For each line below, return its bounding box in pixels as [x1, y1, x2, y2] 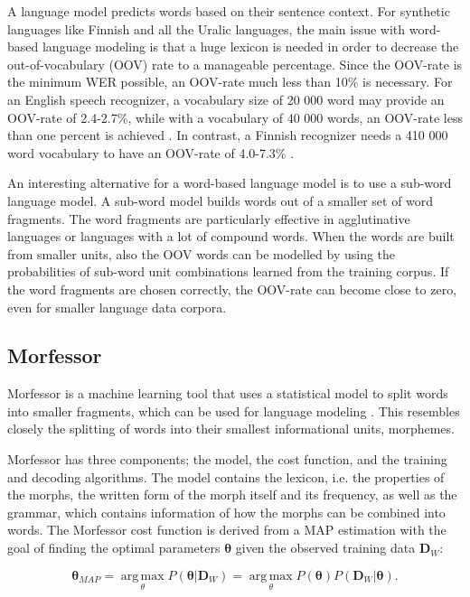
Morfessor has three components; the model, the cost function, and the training [7, 450, 447, 469]
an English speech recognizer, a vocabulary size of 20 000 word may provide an [7, 89, 445, 108]
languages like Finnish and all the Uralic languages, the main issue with [7, 19, 406, 38]
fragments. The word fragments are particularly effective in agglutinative [7, 209, 410, 228]
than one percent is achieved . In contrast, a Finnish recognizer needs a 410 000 [7, 126, 448, 145]
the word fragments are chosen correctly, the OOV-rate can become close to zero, [7, 279, 457, 298]
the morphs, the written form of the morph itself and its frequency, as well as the [7, 485, 457, 504]
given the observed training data [235, 538, 416, 557]
